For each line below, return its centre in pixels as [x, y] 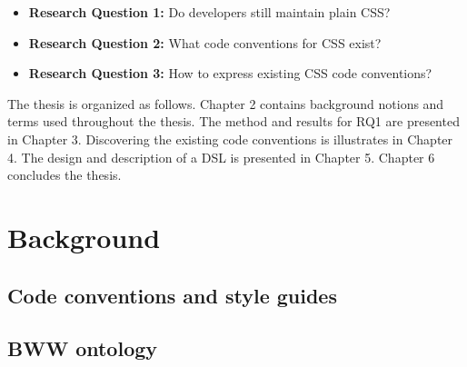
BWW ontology [83, 348]
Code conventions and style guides [172, 295]
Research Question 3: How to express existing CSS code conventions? [230, 73]
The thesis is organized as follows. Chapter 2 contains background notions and [226, 103]
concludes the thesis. [65, 175]
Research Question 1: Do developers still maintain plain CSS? [209, 12]
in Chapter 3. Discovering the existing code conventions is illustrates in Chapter [230, 139]
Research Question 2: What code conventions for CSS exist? [205, 42]
